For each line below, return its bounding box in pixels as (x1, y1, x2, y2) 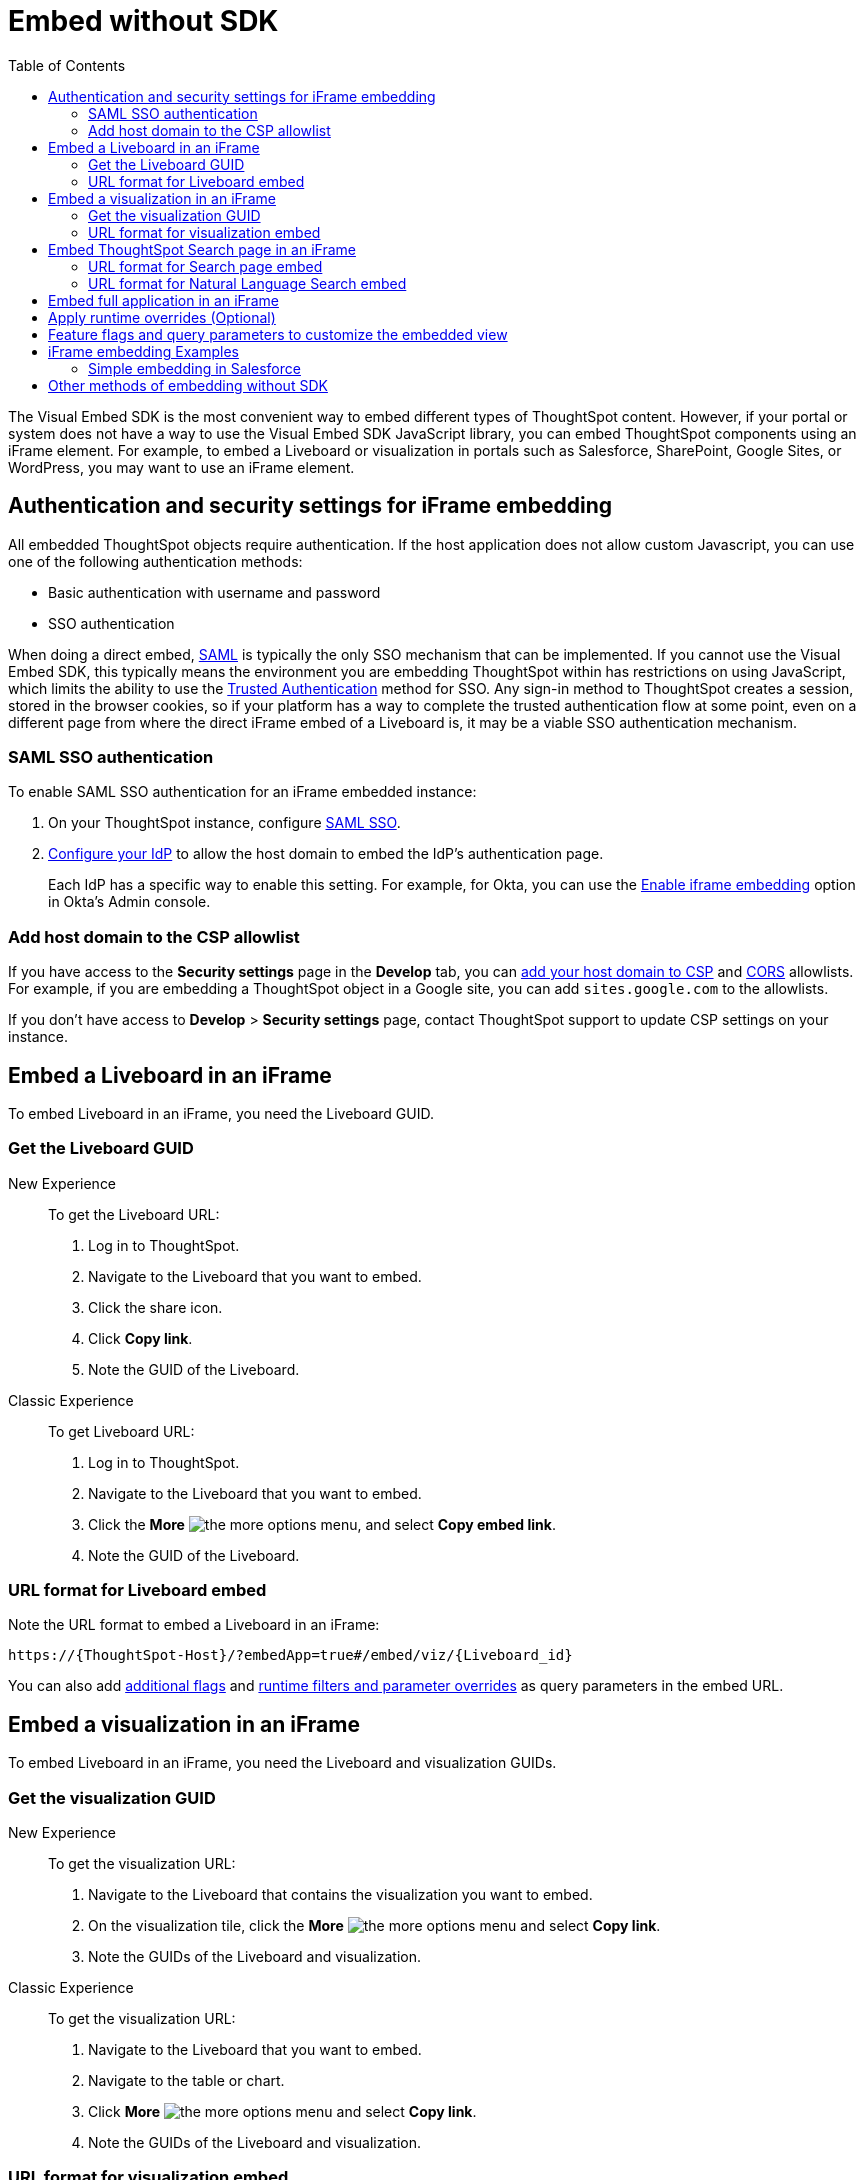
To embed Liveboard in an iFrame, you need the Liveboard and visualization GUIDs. (8, 1754, 557, 1772)
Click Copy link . (88, 1329, 193, 1347)
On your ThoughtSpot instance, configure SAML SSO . (48, 814, 401, 832)
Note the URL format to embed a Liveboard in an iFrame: (8, 1616, 380, 1634)
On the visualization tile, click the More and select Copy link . (88, 1917, 661, 1935)
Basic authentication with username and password (48, 583, 381, 601)
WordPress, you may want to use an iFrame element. (8, 458, 355, 476)
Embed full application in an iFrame (48, 291, 279, 309)
